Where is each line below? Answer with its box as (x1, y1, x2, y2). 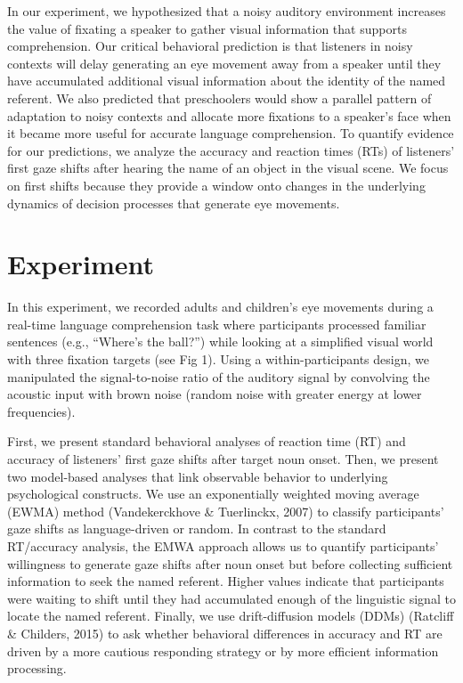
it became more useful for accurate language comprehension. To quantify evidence (7, 124, 454, 142)
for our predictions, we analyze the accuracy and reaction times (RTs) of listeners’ (7, 141, 455, 159)
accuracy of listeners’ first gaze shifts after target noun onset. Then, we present (7, 450, 439, 468)
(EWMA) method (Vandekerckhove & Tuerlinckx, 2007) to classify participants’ (7, 501, 444, 520)
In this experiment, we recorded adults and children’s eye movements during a (7, 297, 434, 316)
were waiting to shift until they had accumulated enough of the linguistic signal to (7, 589, 456, 607)
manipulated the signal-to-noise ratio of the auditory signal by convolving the (7, 367, 430, 386)
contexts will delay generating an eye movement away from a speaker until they (7, 53, 442, 72)
